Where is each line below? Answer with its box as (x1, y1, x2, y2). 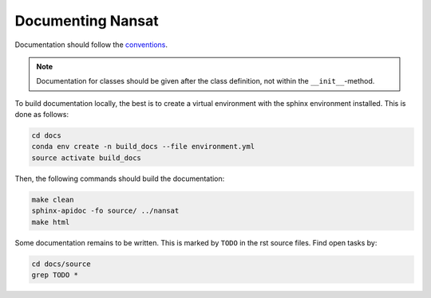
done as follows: (14, 110, 69, 120)
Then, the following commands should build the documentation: (14, 174, 225, 183)
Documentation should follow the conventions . (14, 40, 168, 49)
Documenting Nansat (14, 12, 159, 29)
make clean (31, 195, 74, 204)
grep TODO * (31, 270, 79, 279)
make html (31, 218, 70, 226)
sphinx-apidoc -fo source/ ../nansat (31, 206, 180, 215)
